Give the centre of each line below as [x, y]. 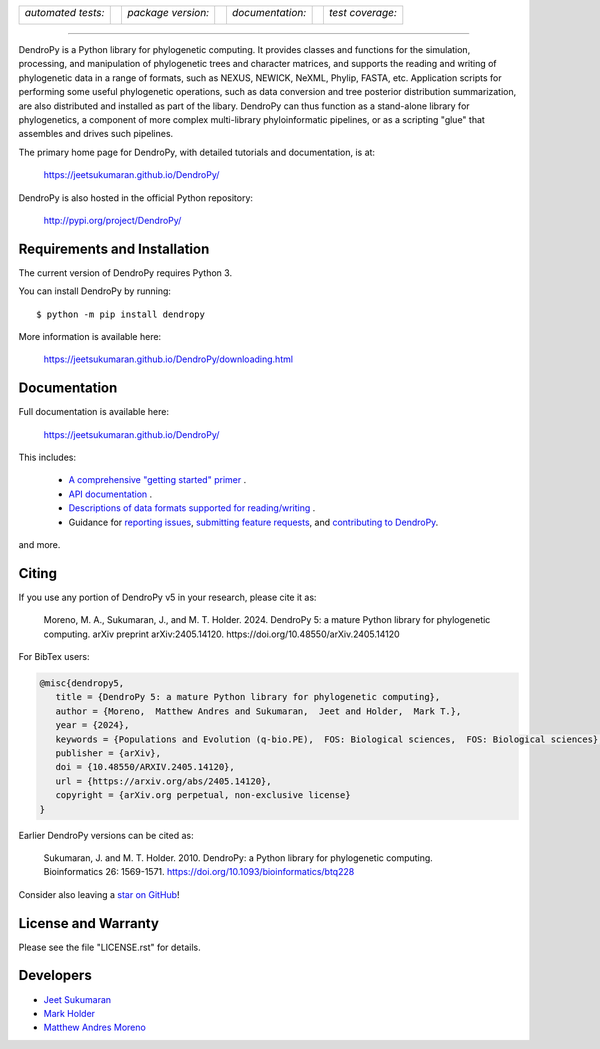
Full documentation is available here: [94, 412]
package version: [168, 12]
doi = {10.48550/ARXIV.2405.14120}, [145, 767]
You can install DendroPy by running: [95, 291]
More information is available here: [90, 336]
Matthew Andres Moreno [95, 1027]
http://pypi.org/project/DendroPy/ [112, 220]
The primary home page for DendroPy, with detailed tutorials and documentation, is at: [196, 152]
